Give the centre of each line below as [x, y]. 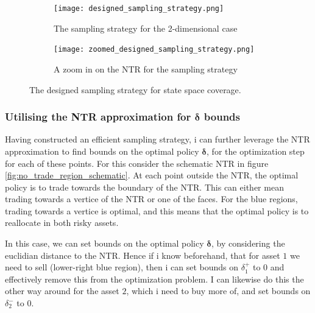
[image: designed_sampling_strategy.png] [139, 9]
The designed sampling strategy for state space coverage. [135, 89]
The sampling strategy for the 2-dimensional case [146, 28]
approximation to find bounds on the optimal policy [102, 151]
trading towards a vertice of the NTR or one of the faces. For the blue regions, [151, 199]
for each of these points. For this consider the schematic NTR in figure [137, 163]
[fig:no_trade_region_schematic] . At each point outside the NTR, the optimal [152, 175]
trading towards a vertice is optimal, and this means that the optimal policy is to [157, 210]
